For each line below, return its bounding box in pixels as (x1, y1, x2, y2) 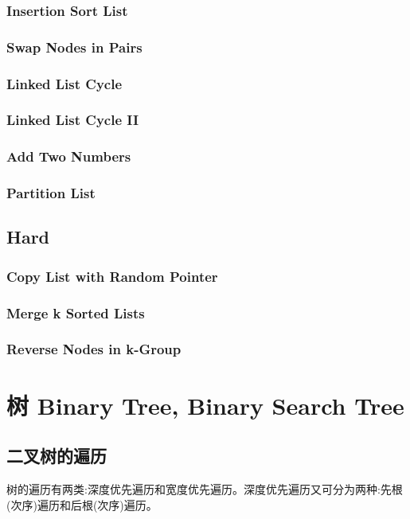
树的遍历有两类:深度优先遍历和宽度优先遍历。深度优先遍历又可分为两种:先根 (6, 480, 403, 497)
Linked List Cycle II (6, 110, 139, 130)
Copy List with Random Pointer (6, 266, 218, 286)
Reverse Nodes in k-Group (6, 339, 182, 359)
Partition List (6, 183, 96, 203)
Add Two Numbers (6, 146, 131, 166)
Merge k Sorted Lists (6, 302, 145, 322)
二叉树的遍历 (6, 443, 107, 468)
